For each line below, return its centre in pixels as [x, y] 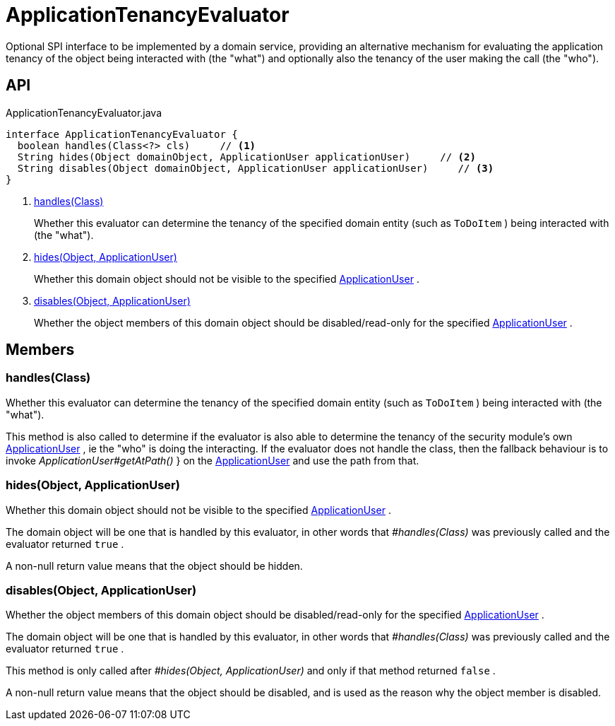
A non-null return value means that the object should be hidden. [154, 566]
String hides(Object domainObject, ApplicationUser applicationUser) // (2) [246, 157]
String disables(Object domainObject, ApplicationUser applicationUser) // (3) [256, 168]
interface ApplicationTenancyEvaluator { [122, 134]
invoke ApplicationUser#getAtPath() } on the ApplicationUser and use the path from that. [213, 460]
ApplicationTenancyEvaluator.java [84, 112]
